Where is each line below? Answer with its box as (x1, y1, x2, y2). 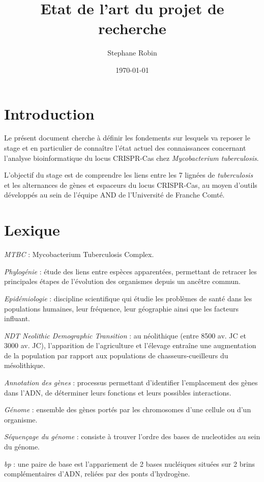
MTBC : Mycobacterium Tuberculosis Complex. (4, 249, 154, 260)
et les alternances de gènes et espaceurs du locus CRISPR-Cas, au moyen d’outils (4, 179, 257, 190)
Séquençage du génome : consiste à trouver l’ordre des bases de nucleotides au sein (4, 431, 260, 442)
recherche (98, 18, 166, 39)
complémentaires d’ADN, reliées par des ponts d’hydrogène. (4, 468, 190, 479)
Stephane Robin (107, 47, 157, 58)
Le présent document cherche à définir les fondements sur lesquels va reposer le (4, 132, 250, 143)
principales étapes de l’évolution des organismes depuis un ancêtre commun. (4, 276, 241, 287)
